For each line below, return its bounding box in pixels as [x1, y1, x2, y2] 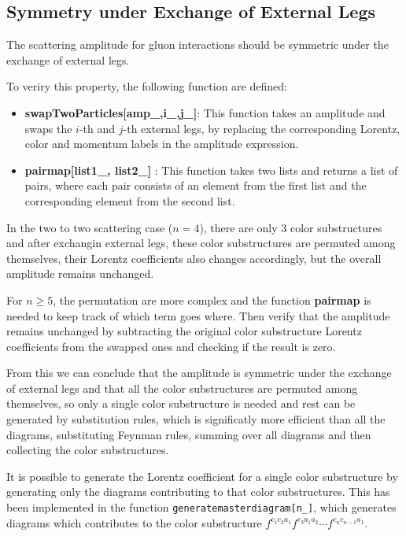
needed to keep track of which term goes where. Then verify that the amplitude [6, 307, 390, 323]
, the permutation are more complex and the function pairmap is [53, 291, 371, 308]
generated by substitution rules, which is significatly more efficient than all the [6, 411, 386, 427]
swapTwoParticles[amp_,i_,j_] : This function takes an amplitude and [24, 104, 386, 120]
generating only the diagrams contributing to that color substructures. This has [6, 483, 390, 500]
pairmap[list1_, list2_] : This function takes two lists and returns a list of [24, 161, 398, 178]
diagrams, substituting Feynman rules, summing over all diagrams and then [6, 426, 371, 442]
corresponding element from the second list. [24, 192, 235, 209]
